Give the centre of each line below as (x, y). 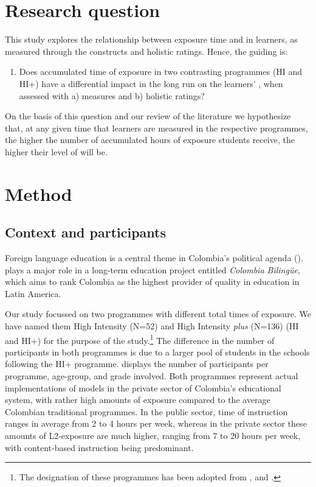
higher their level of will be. (56, 151)
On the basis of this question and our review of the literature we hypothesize (148, 116)
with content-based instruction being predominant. (99, 447)
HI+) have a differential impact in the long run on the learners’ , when (151, 83)
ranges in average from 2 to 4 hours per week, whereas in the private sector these (156, 423)
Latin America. (33, 293)
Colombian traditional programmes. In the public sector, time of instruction (146, 411)
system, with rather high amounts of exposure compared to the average (138, 400)
